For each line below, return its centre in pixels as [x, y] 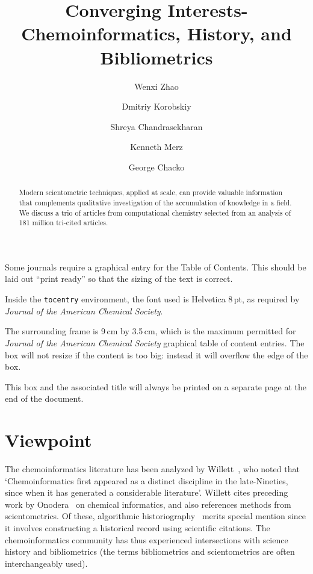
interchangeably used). [46, 563]
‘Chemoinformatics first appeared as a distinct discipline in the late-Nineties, [147, 480]
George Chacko [156, 167]
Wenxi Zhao [156, 86]
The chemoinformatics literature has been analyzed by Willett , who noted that [152, 469]
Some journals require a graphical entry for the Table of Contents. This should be [156, 267]
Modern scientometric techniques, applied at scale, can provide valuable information [151, 192]
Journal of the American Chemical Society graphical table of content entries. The [155, 342]
